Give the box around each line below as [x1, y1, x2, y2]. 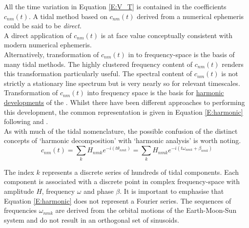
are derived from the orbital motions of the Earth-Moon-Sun [55, 205, 237, 215]
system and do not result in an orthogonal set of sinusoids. [4, 214, 179, 225]
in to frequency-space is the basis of [128, 49, 235, 59]
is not [221, 68, 238, 79]
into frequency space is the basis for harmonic [87, 87, 224, 98]
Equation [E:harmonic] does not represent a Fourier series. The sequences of [4, 195, 231, 206]
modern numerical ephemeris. [4, 40, 92, 50]
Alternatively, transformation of [4, 49, 99, 59]
